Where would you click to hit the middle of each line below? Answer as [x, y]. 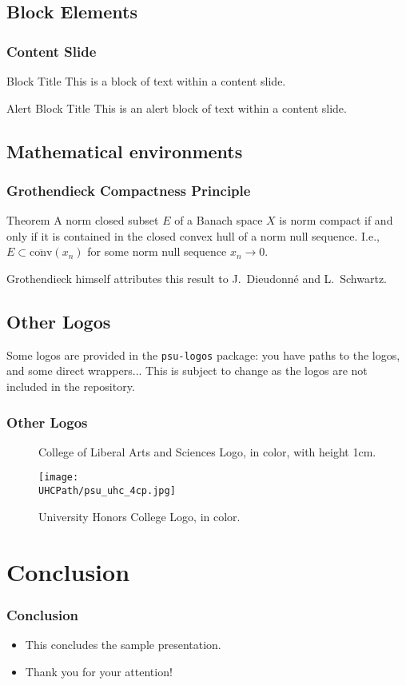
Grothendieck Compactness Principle [129, 190]
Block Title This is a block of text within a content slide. [146, 81]
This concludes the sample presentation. [123, 644]
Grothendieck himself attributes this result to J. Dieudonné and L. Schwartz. [197, 278]
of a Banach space [219, 220]
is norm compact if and [336, 220]
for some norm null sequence [157, 251]
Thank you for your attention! [99, 671]
